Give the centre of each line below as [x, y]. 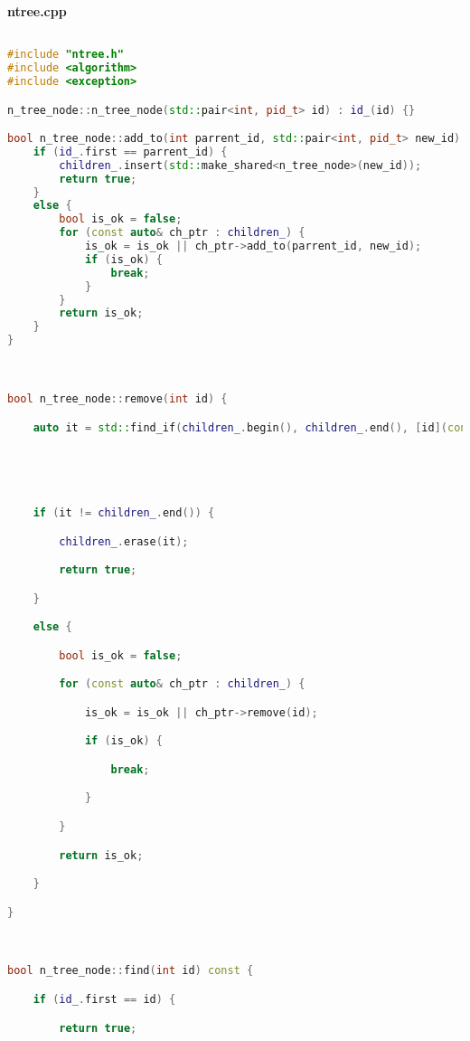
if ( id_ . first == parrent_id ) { [130, 151]
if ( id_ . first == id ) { [104, 999]
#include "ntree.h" [66, 55]
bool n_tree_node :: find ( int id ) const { [131, 971]
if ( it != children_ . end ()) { [124, 513]
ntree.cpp [37, 11]
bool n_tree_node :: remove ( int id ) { [117, 399]
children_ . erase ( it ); [124, 541]
